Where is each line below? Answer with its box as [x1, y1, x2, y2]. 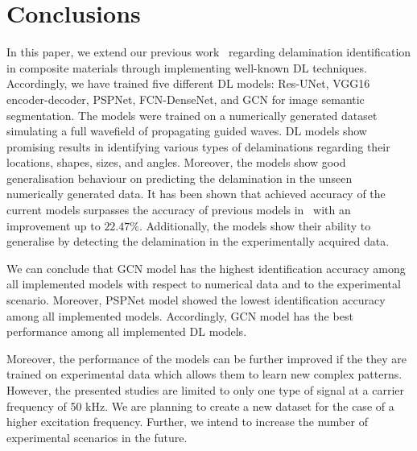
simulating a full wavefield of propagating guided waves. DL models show [6, 122, 367, 139]
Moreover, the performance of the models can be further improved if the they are [6, 350, 407, 366]
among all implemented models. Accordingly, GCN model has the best [6, 307, 353, 324]
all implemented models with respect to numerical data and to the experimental [6, 275, 401, 292]
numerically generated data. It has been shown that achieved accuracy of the [6, 185, 386, 202]
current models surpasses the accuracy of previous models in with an [6, 201, 351, 218]
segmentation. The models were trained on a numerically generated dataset [6, 106, 378, 123]
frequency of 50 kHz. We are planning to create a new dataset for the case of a [6, 397, 394, 414]
